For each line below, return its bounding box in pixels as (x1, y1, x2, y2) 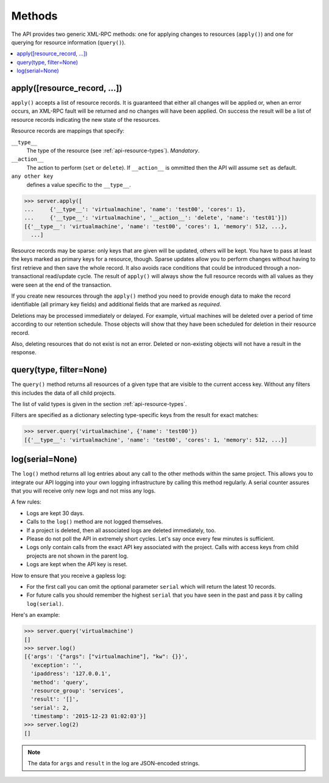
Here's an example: (11, 611, 60, 619)
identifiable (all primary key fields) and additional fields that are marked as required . (11, 301, 222, 308)
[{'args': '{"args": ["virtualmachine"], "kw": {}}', (24, 653, 188, 660)
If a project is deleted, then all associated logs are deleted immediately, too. (26, 527, 216, 534)
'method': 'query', (30, 679, 89, 686)
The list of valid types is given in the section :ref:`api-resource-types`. (11, 401, 187, 408)
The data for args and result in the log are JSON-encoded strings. (27, 760, 200, 767)
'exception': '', (30, 661, 82, 669)
